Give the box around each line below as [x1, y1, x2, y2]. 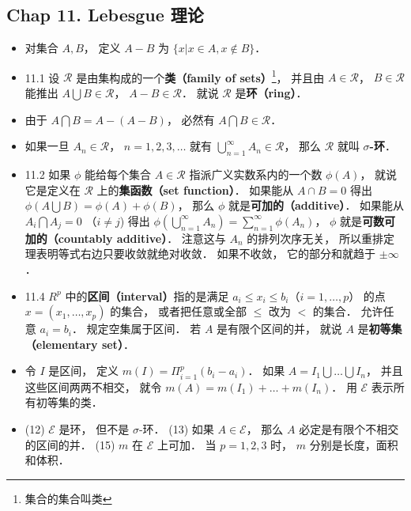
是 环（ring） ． [235, 85, 307, 101]
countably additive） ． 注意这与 [58, 229, 226, 246]
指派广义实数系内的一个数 [189, 166, 322, 183]
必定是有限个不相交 [299, 420, 399, 437]
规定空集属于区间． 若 [86, 320, 202, 337]
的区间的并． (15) [25, 436, 115, 452]
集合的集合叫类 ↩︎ [25, 490, 112, 506]
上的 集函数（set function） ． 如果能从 [96, 181, 294, 198]
